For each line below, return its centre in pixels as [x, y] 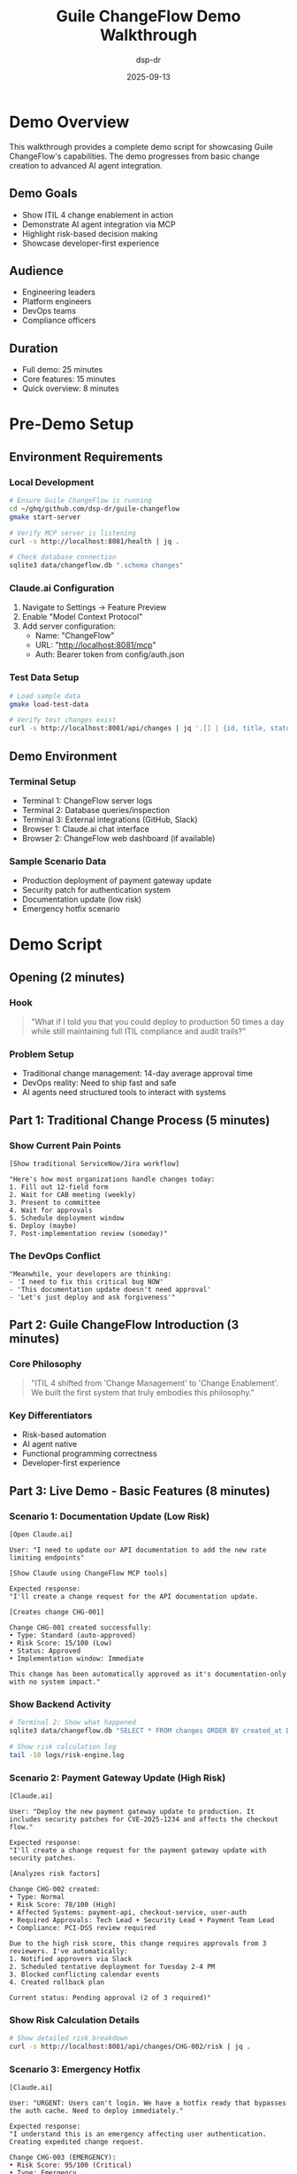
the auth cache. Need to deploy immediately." [96, 2111]
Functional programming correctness [89, 1454]
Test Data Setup [44, 677]
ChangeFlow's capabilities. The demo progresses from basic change [135, 156]
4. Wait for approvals [51, 1211]
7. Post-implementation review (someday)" [88, 1234]
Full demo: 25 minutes [62, 370]
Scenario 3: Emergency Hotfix [75, 2069]
